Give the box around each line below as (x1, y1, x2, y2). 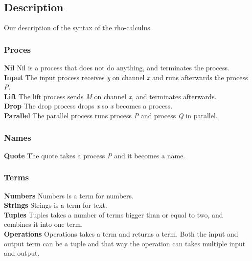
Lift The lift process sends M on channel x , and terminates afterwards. (4, 91, 217, 101)
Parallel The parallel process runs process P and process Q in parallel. (4, 110, 218, 120)
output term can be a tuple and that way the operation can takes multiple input (4, 238, 246, 248)
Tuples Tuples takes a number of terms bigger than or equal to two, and (4, 209, 223, 219)
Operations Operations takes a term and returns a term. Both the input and (4, 228, 238, 239)
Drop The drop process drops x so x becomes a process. (4, 101, 173, 111)
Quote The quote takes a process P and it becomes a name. (4, 150, 185, 160)
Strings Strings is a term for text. (4, 200, 107, 210)
